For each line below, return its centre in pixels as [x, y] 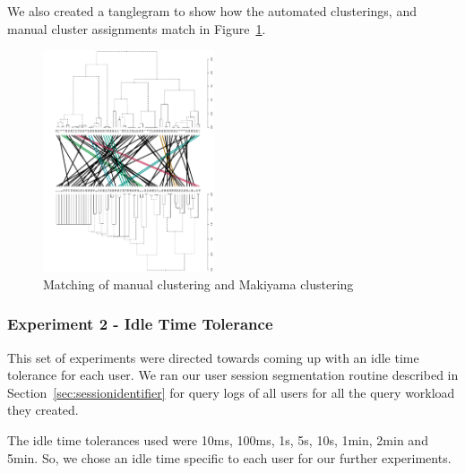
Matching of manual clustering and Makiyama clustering [198, 284]
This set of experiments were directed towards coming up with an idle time [213, 357]
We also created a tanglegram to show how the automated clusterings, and [212, 11]
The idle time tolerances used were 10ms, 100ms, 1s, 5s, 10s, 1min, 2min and [218, 439]
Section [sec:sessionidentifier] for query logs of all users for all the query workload [231, 392]
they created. [43, 410]
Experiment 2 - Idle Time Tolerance [140, 324]
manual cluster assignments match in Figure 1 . [137, 28]
